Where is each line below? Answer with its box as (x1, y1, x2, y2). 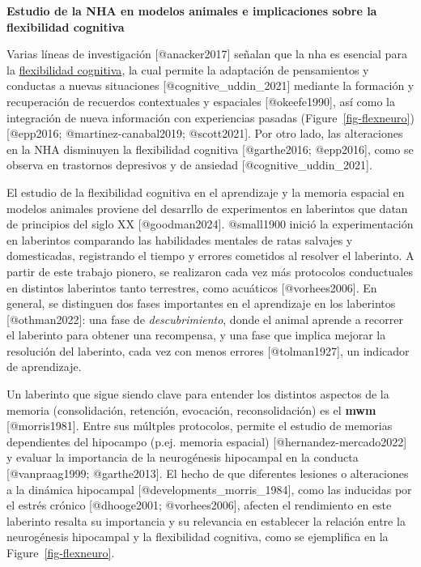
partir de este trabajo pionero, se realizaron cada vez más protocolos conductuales (6, 262, 413, 279)
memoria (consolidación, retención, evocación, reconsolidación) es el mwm (6, 401, 376, 418)
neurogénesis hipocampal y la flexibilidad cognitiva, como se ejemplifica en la (6, 528, 389, 545)
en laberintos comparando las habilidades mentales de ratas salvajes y (6, 231, 353, 248)
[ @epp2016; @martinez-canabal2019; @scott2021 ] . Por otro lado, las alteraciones (6, 125, 403, 142)
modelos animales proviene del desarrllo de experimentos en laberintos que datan (6, 199, 408, 216)
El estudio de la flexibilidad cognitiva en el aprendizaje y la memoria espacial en (6, 183, 405, 200)
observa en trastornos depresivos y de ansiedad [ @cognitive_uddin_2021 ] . (6, 156, 372, 173)
